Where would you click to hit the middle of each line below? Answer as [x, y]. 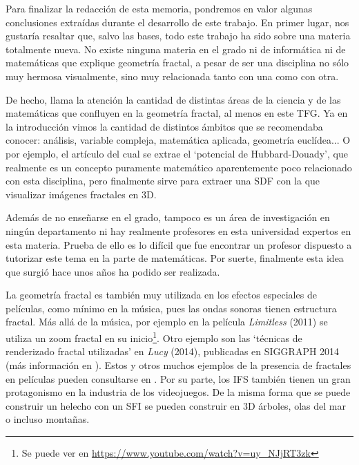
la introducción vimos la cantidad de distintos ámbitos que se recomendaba [164, 126]
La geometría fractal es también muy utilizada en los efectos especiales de [161, 295]
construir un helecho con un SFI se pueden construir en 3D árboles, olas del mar [176, 405]
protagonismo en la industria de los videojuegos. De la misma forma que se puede [178, 392]
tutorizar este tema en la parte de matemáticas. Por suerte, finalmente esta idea [175, 258]
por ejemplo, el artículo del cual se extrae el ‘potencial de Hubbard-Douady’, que [177, 153]
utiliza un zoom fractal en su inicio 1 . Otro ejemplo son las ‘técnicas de [154, 337]
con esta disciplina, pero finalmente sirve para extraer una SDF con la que [163, 181]
